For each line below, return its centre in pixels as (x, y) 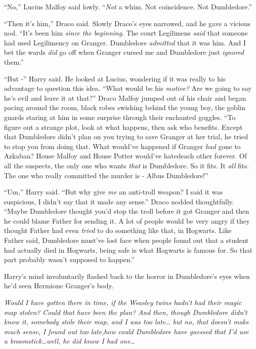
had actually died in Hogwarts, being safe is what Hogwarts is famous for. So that (128, 250)
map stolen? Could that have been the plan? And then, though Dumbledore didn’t (126, 312)
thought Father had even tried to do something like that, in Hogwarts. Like (118, 230)
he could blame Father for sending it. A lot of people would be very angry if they (127, 220)
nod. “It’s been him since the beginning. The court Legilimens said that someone (126, 33)
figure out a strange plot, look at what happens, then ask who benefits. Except (123, 127)
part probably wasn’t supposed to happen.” (69, 259)
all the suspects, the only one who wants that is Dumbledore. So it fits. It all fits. (127, 165)
